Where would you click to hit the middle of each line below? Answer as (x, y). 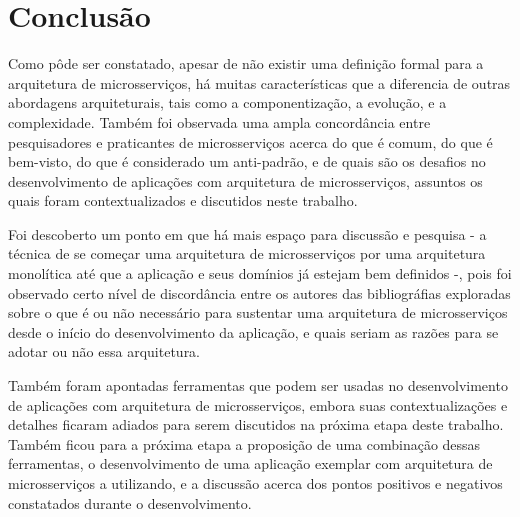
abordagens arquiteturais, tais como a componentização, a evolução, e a (227, 102)
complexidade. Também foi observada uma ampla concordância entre (219, 121)
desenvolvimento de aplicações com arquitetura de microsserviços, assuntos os (245, 180)
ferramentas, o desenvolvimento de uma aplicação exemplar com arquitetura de (250, 463)
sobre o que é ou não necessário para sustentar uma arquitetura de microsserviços (258, 312)
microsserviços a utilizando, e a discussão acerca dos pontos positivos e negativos (255, 483)
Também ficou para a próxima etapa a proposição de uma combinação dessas (244, 443)
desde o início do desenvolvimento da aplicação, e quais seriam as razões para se (253, 331)
